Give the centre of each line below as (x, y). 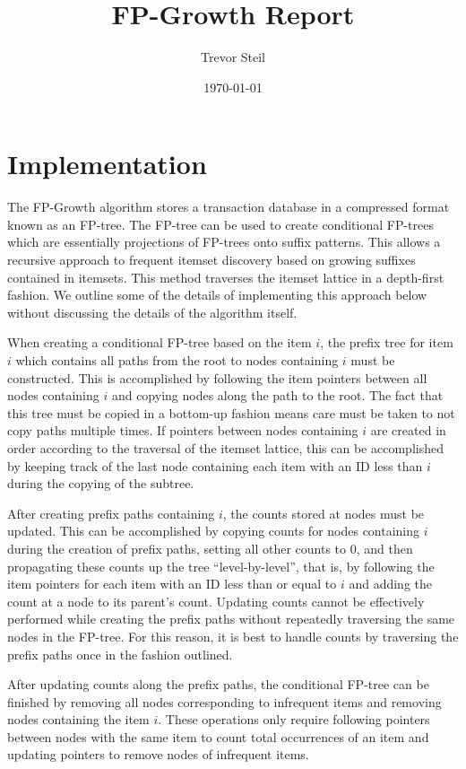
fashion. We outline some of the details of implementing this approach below (217, 295)
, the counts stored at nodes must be (324, 513)
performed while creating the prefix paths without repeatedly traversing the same (231, 619)
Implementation (107, 164)
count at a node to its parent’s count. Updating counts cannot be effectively (216, 601)
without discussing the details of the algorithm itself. (152, 312)
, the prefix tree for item (387, 342)
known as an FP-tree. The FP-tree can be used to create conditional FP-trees (220, 224)
